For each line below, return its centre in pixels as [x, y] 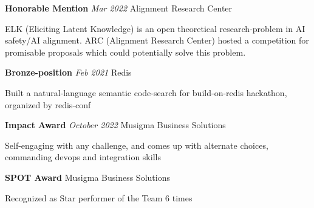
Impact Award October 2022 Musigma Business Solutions [115, 125]
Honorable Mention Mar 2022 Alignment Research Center [119, 8]
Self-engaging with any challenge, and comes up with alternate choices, [137, 145]
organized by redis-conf [48, 104]
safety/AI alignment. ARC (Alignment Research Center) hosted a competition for [157, 40]
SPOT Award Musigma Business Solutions [87, 177]
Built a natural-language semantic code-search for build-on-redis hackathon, [146, 92]
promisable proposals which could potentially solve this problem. [125, 52]
